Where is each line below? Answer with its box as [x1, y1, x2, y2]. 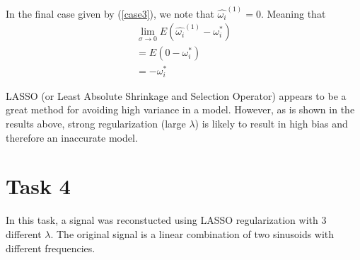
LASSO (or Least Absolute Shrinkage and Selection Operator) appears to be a [6, 88, 347, 103]
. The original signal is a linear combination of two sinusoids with [50, 226, 335, 241]
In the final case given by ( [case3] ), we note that [6, 6, 214, 21]
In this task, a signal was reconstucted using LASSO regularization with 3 [6, 213, 327, 227]
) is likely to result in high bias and [194, 116, 348, 131]
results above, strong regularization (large [6, 116, 186, 131]
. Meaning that [260, 6, 326, 21]
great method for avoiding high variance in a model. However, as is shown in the [6, 102, 355, 117]
